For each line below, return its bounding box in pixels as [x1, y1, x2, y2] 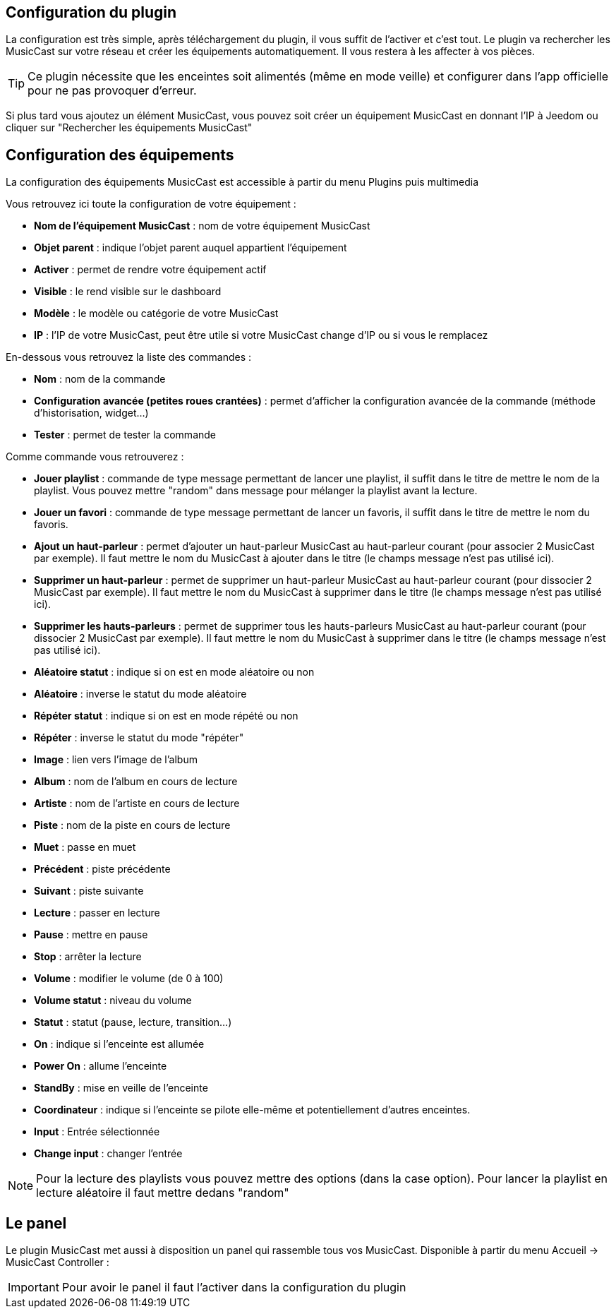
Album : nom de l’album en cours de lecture [34, 775, 238, 788]
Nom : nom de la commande [34, 373, 166, 386]
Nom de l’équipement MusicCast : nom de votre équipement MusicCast [34, 220, 370, 232]
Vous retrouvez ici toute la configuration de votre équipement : [6, 198, 296, 210]
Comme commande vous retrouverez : [6, 450, 184, 463]
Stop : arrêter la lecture [34, 950, 142, 963]
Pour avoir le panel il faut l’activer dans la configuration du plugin [61, 1280, 406, 1295]
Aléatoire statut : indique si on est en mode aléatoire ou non [34, 666, 315, 679]
